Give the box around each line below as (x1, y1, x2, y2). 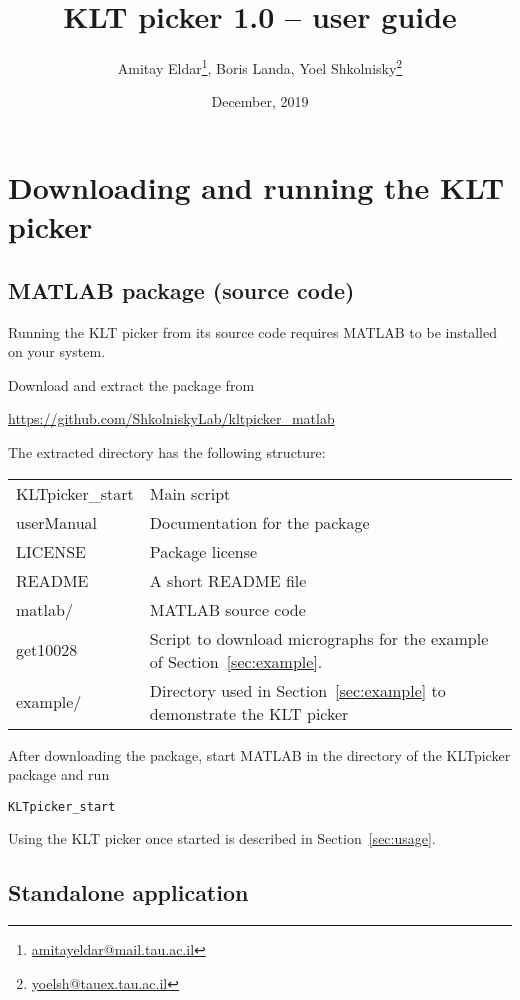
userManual (16, 510, 98, 534)
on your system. (8, 341, 106, 362)
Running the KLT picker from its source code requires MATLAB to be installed (8, 321, 497, 342)
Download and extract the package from (8, 374, 255, 395)
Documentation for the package (149, 510, 370, 534)
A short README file (149, 568, 307, 592)
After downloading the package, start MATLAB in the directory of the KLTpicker (8, 744, 511, 765)
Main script (149, 481, 231, 505)
